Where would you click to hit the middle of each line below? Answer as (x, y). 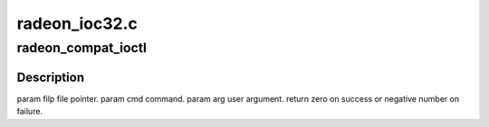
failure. (30, 112)
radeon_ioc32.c (77, 23)
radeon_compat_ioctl (81, 48)
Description (51, 77)
